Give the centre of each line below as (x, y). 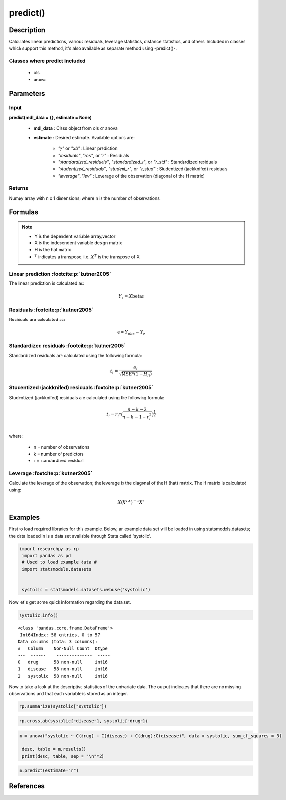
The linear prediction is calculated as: (47, 283)
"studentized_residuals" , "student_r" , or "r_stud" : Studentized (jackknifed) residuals (143, 169)
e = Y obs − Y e (131, 333)
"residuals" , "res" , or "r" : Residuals (93, 155)
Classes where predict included (47, 61)
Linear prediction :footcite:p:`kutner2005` (60, 274)
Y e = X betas (131, 297)
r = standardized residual (59, 460)
